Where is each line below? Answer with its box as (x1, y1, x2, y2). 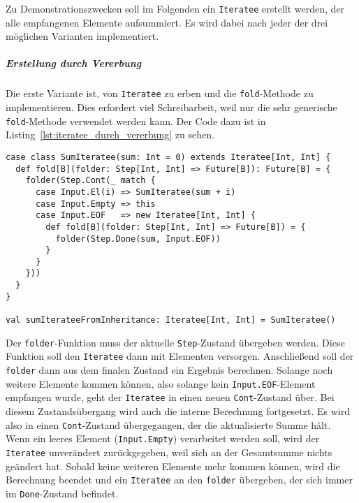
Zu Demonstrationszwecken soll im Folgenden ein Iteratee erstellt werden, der (6, 1, 345, 15)
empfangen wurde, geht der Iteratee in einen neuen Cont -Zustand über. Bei (6, 390, 335, 404)
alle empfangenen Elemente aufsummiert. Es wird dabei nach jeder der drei (6, 15, 328, 29)
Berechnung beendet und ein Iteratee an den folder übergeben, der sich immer (6, 472, 353, 487)
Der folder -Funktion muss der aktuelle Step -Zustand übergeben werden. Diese (6, 335, 345, 349)
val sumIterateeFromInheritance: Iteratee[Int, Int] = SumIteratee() (6, 315, 336, 326)
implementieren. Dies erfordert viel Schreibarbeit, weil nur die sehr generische (6, 100, 337, 115)
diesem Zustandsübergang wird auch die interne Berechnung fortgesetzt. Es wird (6, 404, 350, 418)
